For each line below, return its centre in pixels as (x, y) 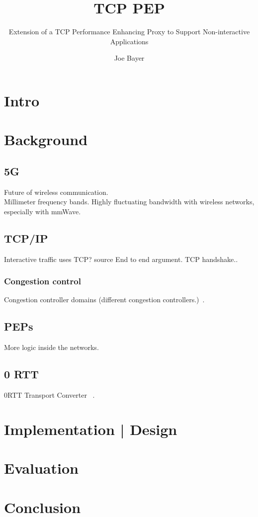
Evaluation (41, 468)
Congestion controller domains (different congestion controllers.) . (104, 300)
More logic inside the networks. (51, 347)
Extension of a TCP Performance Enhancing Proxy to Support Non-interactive (129, 32)
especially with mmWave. (43, 211)
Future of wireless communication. (56, 192)
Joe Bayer (129, 58)
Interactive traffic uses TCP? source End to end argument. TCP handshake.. (121, 259)
